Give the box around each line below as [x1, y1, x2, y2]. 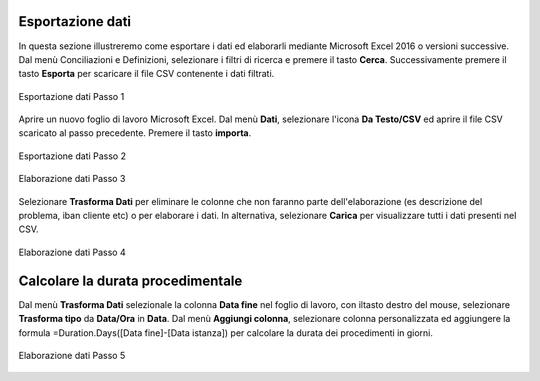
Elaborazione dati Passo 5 [18, 349, 126, 361]
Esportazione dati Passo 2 [18, 150, 127, 162]
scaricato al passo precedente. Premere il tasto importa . [18, 127, 252, 139]
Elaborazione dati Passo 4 [18, 246, 126, 258]
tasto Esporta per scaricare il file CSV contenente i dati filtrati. [18, 68, 275, 80]
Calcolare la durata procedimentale [18, 272, 243, 289]
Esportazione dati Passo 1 [18, 90, 125, 102]
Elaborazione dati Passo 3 [18, 173, 126, 185]
